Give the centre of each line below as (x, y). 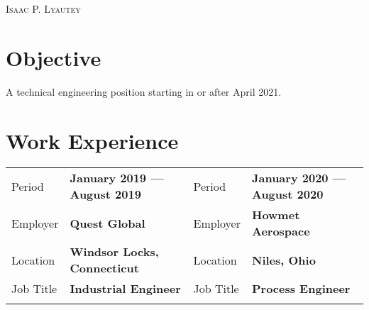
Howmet (276, 215)
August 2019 (105, 194)
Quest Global (108, 223)
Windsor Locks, (114, 252)
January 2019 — (117, 178)
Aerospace (281, 231)
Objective (54, 57)
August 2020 (287, 194)
